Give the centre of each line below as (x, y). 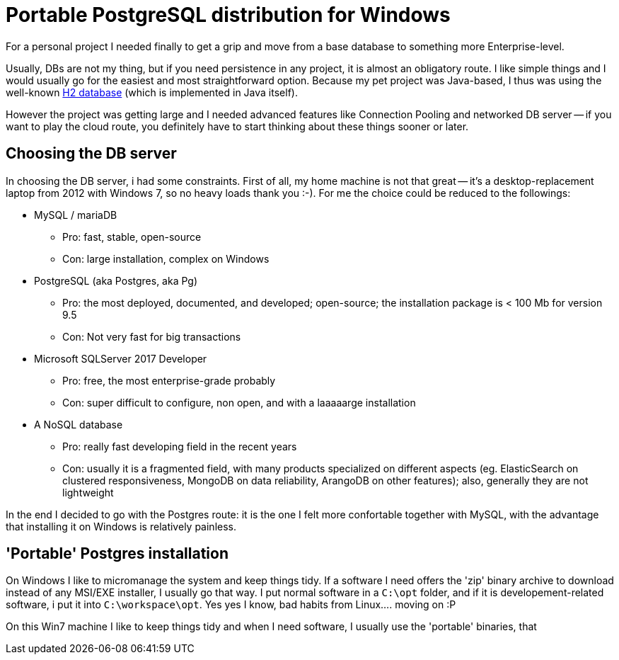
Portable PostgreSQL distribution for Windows (228, 15)
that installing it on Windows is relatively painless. (121, 526)
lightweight (88, 492)
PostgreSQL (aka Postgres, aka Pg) (116, 280)
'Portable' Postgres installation (117, 554)
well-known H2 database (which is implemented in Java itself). (152, 92)
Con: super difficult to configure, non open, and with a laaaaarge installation (239, 402)
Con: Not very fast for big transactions (152, 336)
